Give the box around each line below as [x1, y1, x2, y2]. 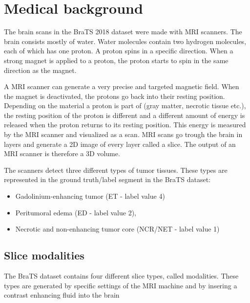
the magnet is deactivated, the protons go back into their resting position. [4, 91, 225, 101]
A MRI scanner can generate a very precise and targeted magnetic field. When [4, 81, 239, 92]
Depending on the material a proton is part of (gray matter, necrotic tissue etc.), [4, 100, 246, 111]
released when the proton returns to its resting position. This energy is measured [4, 119, 246, 130]
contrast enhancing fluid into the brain [4, 290, 120, 300]
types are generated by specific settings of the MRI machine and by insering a [4, 280, 237, 290]
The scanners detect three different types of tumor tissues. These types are [4, 164, 228, 175]
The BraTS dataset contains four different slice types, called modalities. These [4, 271, 239, 281]
